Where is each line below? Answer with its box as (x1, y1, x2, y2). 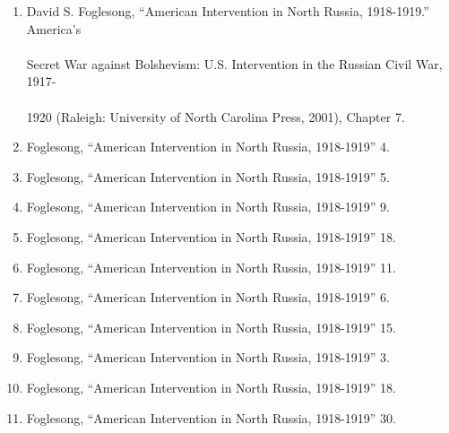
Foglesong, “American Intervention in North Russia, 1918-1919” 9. (26, 197, 390, 216)
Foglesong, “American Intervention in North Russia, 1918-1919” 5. (26, 167, 390, 186)
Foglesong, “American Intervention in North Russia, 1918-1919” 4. (26, 137, 390, 156)
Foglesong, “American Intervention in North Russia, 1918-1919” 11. (26, 257, 396, 276)
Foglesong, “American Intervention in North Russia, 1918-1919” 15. (26, 317, 396, 336)
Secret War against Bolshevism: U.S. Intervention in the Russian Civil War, (26, 54, 443, 73)
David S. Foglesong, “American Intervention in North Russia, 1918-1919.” (26, 2, 429, 20)
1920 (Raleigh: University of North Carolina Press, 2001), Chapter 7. (26, 107, 405, 126)
